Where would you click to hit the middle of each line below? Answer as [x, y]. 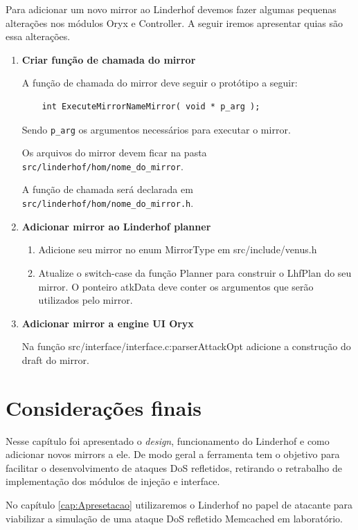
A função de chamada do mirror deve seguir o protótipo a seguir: [160, 83]
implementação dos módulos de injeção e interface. [113, 481]
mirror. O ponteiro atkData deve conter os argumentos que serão [176, 286]
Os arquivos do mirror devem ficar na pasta [114, 153]
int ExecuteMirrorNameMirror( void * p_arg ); [151, 106]
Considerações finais [104, 407]
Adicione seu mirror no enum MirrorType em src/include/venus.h [178, 249]
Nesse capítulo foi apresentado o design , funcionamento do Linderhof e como [168, 440]
